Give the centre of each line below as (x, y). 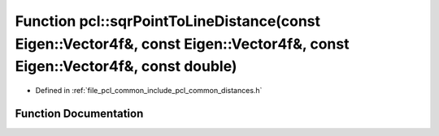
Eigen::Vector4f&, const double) (126, 67)
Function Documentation (79, 113)
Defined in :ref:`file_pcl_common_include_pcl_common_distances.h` (149, 91)
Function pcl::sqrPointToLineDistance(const (168, 21)
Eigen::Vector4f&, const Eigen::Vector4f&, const (182, 44)
